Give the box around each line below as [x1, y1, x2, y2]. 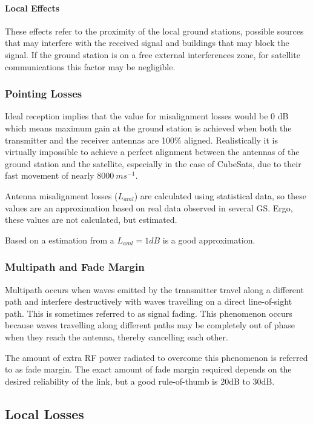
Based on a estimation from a [5, 233, 114, 246]
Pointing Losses [5, 86, 82, 101]
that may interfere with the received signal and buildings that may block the [5, 36, 289, 49]
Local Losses [5, 404, 84, 423]
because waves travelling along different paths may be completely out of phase [5, 319, 295, 331]
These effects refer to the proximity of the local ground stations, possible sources [5, 24, 304, 37]
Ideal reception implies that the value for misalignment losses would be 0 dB [5, 110, 289, 122]
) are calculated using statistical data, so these [134, 189, 306, 202]
